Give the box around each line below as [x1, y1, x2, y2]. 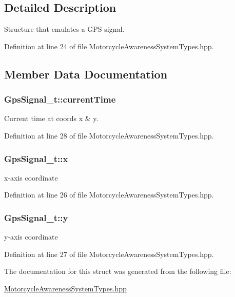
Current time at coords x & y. [4, 113, 99, 124]
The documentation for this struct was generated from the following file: [4, 266, 231, 276]
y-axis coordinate [4, 231, 58, 242]
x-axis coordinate [4, 172, 58, 183]
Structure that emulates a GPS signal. [4, 24, 125, 34]
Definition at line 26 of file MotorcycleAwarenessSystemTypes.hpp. [4, 189, 214, 200]
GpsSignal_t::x [4, 152, 68, 165]
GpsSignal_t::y [4, 211, 68, 224]
